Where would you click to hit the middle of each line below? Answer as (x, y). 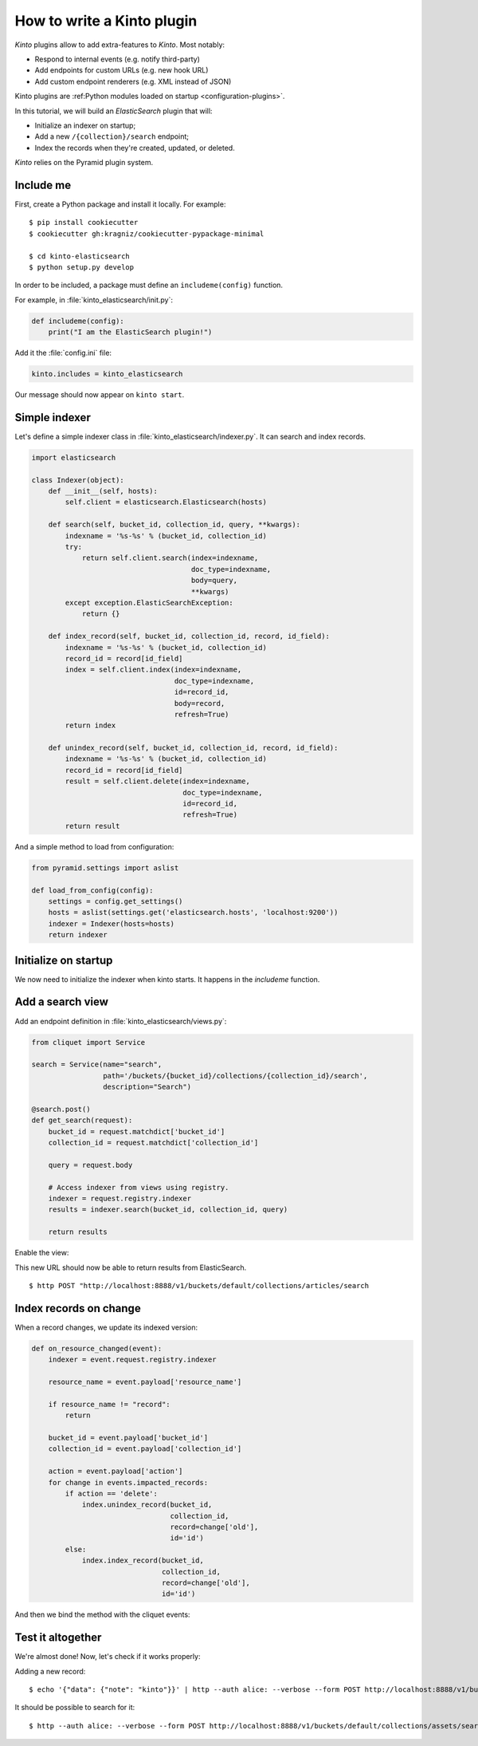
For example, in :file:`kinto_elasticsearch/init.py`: (94, 300)
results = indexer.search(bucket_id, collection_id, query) (168, 1210)
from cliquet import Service (88, 1042)
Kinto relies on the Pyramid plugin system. (84, 163)
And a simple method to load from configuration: (94, 846)
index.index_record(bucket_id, (143, 1561)
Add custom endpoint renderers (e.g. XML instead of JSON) (133, 81)
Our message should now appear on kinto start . (100, 395)
